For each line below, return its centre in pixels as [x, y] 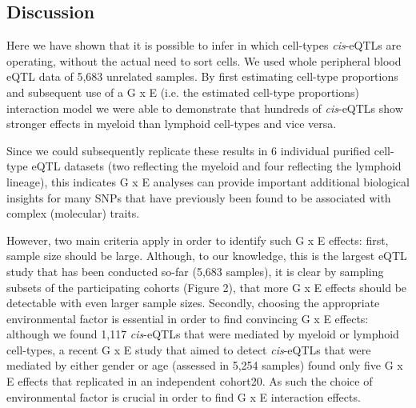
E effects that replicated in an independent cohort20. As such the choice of [190, 381]
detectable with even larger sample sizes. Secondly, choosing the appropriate [193, 303]
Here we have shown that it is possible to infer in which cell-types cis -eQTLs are [204, 45]
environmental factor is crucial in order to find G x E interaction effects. [184, 396]
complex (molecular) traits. [73, 213]
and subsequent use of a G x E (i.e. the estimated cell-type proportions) [183, 92]
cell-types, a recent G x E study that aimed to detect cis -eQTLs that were [189, 349]
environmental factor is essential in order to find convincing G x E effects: [188, 318]
